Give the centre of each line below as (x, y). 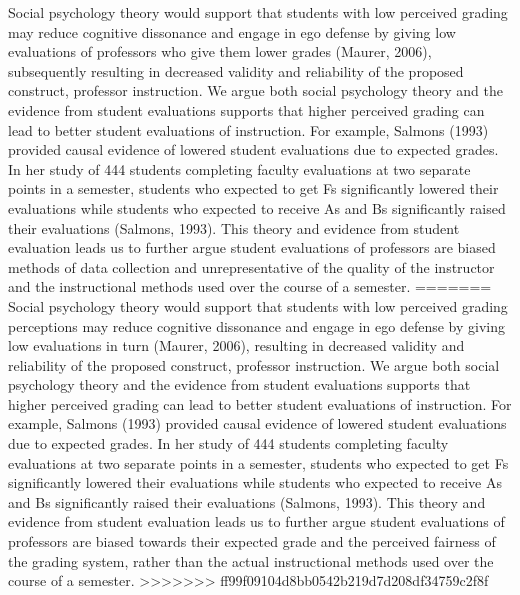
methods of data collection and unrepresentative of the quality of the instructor (251, 266)
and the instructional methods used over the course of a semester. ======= (250, 286)
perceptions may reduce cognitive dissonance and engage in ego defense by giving (256, 325)
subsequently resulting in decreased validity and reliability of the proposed (236, 70)
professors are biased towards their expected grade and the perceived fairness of (252, 541)
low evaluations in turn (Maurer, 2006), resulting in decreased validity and (236, 345)
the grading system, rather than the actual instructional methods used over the (251, 560)
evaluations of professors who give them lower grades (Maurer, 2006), (220, 51)
